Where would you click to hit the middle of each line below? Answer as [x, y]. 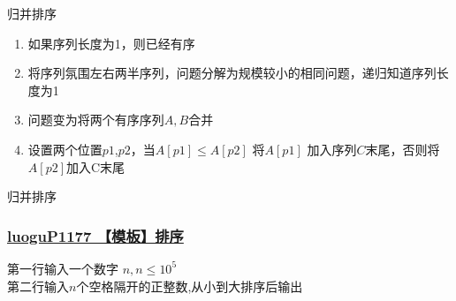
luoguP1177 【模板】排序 [95, 235]
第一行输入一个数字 [63, 268]
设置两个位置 [65, 149]
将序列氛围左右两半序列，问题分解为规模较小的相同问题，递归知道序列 [232, 73]
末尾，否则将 [403, 149]
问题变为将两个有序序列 [96, 120]
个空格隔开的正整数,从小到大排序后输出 [190, 286]
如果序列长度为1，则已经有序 [111, 43]
